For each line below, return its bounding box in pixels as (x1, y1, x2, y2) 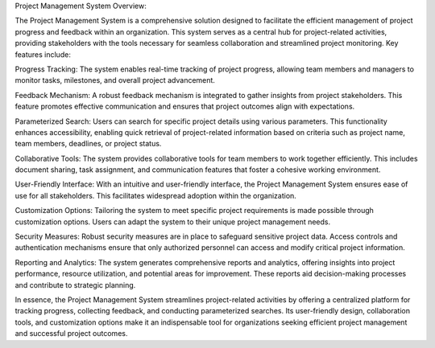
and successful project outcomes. (14, 329, 128, 338)
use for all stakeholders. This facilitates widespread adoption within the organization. (14, 190, 297, 200)
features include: (14, 49, 72, 59)
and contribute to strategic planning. (14, 280, 136, 289)
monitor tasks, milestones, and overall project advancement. (14, 76, 215, 85)
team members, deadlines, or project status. (14, 139, 162, 149)
